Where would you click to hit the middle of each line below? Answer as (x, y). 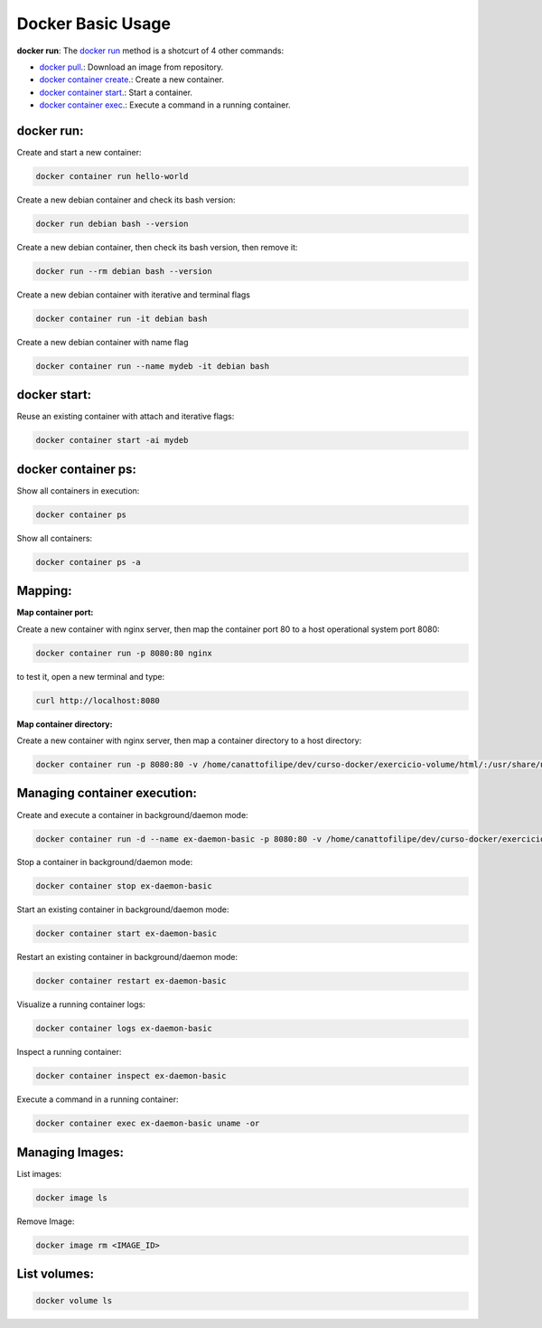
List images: (39, 1173)
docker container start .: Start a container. (116, 92)
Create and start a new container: (79, 153)
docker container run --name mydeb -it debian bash (153, 366)
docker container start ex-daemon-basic (126, 934)
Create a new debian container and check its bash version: (126, 200)
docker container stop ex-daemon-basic (124, 886)
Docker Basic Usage (94, 24)
